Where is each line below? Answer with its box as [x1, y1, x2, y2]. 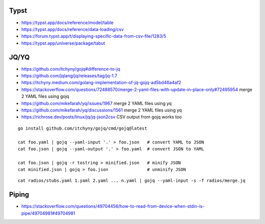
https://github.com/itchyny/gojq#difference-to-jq [21, 66, 120, 72]
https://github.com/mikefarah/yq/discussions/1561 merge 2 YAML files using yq [21, 107, 182, 113]
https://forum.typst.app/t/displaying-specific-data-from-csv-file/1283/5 [21, 33, 166, 39]
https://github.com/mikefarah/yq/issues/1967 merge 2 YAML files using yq [21, 100, 172, 106]
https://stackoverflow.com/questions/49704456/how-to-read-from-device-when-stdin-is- [21, 203, 205, 209]
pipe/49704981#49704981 [21, 210, 76, 216]
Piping [9, 191, 29, 199]
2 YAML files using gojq [21, 93, 70, 99]
